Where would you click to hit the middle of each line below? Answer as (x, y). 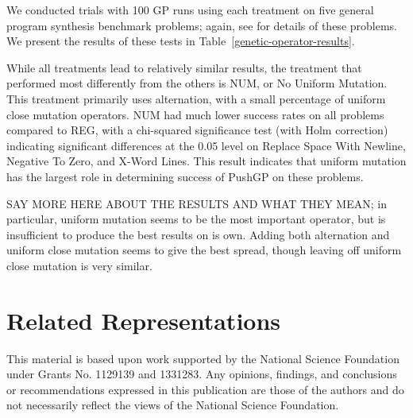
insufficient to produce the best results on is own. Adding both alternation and (198, 234)
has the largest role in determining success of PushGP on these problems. (185, 176)
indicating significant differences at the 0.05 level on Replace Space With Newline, (206, 145)
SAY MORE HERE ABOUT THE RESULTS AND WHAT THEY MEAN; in (197, 203)
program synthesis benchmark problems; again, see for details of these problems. (202, 25)
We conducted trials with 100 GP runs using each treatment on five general (190, 10)
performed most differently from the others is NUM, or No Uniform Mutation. (197, 83)
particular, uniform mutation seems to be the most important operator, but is (196, 219)
